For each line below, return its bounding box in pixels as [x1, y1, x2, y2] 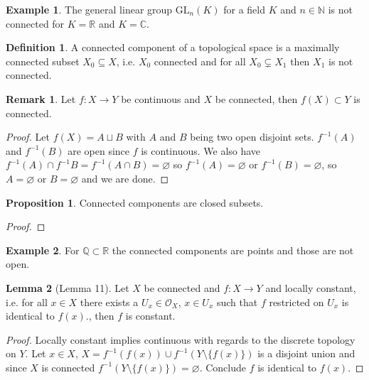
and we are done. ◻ [81, 170, 169, 185]
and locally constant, [265, 280, 356, 295]
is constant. [125, 308, 176, 323]
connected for [6, 16, 65, 31]
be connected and [144, 280, 220, 295]
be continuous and [121, 91, 200, 106]
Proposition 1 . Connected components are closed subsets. [6, 195, 264, 210]
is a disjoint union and [257, 346, 355, 361]
